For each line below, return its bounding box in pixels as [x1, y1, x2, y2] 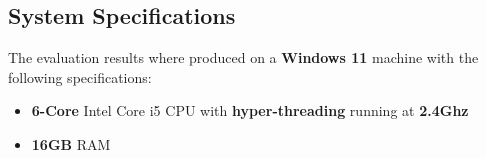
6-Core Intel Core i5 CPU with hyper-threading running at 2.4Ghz [31, 100, 469, 121]
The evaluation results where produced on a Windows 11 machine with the [8, 47, 479, 68]
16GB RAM [31, 133, 111, 154]
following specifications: [8, 66, 152, 87]
